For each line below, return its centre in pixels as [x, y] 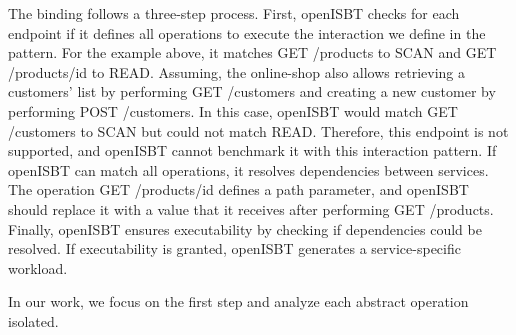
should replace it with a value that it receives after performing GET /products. [251, 208]
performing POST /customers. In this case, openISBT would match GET [233, 110]
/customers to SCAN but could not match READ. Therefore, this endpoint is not [258, 130]
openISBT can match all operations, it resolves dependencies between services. [248, 169]
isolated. [33, 320]
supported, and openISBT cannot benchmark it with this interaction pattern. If [252, 150]
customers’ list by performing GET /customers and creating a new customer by [252, 91]
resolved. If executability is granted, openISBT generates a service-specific [234, 248]
